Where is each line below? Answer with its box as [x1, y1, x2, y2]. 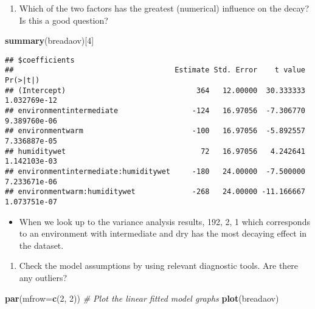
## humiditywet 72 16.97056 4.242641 [5, 147, 305, 156]
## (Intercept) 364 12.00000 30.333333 [5, 86, 305, 95]
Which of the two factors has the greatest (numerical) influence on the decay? [19, 2, 310, 14]
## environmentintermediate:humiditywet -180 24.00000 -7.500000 [5, 167, 305, 176]
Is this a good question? [19, 13, 108, 26]
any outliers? [19, 271, 67, 283]
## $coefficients [5, 55, 75, 64]
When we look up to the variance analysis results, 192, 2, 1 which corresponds [19, 215, 310, 227]
